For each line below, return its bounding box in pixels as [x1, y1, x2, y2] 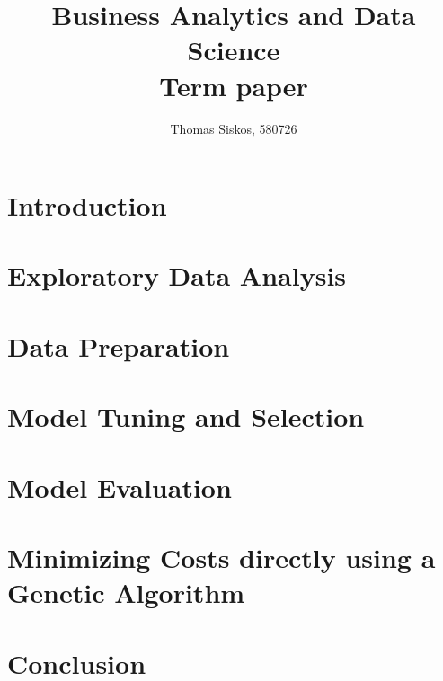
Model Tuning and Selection [7, 398, 365, 435]
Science [187, 31, 280, 68]
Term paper [159, 66, 308, 103]
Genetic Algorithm [7, 574, 245, 611]
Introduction [7, 187, 167, 224]
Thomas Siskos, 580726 [170, 119, 297, 137]
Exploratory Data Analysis [7, 257, 347, 294]
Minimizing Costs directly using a [7, 538, 436, 575]
